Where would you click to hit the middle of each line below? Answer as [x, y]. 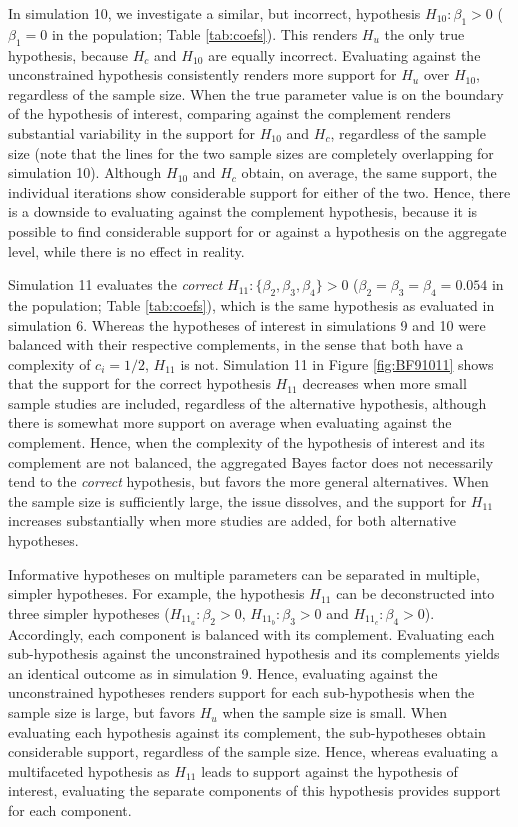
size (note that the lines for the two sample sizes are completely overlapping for [251, 152]
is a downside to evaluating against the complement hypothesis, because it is [243, 211]
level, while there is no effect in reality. [126, 250]
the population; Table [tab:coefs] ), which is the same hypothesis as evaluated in [251, 304]
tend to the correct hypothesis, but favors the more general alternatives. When [248, 481]
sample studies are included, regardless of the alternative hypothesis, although [247, 402]
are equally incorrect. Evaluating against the [344, 54]
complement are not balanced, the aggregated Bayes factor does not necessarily [251, 461]
